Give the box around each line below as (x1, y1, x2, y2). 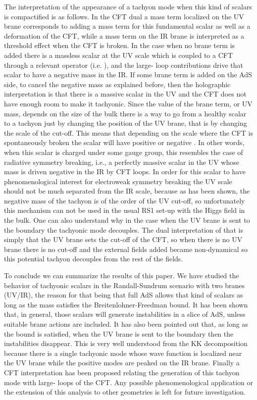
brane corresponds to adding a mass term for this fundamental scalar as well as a (4, 21, 251, 31)
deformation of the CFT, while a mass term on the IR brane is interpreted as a (4, 30, 245, 41)
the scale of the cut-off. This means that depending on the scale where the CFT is (4, 127, 253, 138)
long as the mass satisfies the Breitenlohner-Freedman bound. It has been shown (4, 299, 248, 309)
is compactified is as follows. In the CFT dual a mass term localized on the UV (4, 11, 244, 21)
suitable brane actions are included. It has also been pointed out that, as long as (4, 319, 248, 329)
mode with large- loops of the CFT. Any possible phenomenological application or (4, 377, 253, 387)
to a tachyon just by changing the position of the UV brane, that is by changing (4, 118, 247, 128)
